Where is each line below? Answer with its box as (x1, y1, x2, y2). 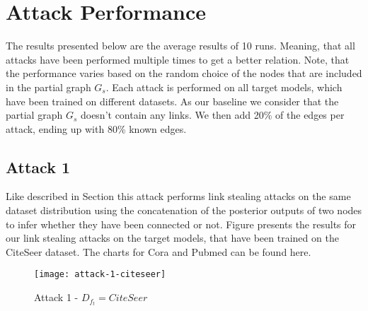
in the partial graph (6, 79, 91, 94)
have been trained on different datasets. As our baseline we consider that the (6, 93, 339, 108)
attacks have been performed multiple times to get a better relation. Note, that (6, 52, 350, 66)
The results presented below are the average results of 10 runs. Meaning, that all (6, 38, 355, 53)
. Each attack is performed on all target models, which (105, 79, 343, 94)
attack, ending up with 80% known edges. (6, 121, 187, 136)
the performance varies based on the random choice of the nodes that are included (6, 66, 362, 81)
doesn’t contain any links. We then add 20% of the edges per (80, 107, 345, 122)
